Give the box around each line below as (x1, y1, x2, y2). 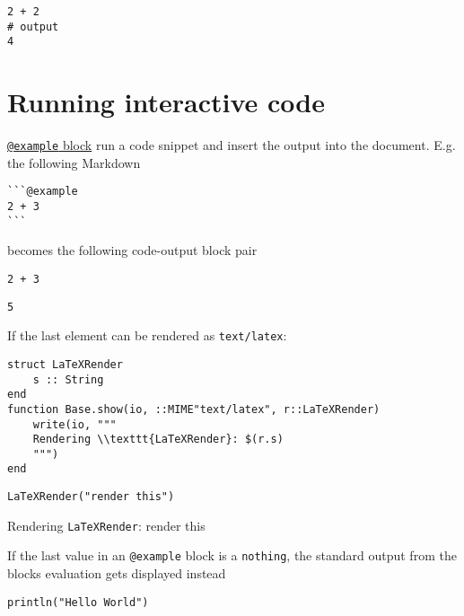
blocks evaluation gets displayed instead (7, 564, 226, 583)
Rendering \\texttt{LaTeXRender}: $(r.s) (32, 433, 284, 446)
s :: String (32, 373, 104, 386)
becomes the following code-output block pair (7, 241, 258, 260)
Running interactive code (7, 84, 326, 120)
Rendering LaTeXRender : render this (7, 515, 206, 534)
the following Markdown (7, 153, 141, 172)
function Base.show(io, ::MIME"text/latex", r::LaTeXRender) (7, 402, 381, 416)
